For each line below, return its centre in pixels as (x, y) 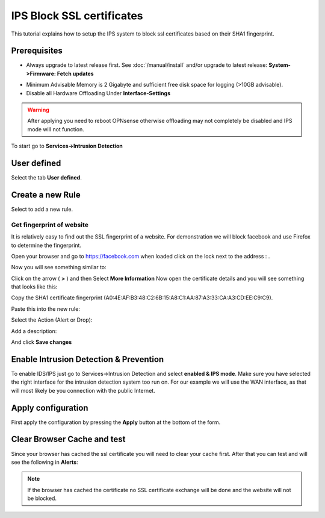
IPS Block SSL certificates (77, 16)
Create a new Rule (46, 195)
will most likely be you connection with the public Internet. (83, 390)
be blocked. (42, 498)
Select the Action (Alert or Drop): (52, 320)
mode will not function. (56, 129)
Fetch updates (75, 73)
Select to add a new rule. (42, 209)
